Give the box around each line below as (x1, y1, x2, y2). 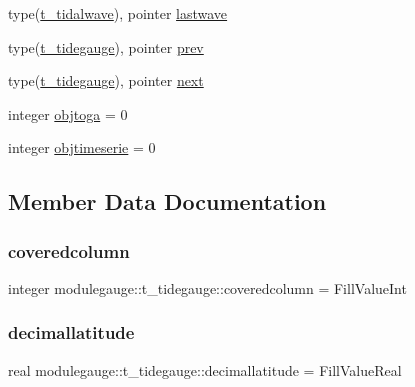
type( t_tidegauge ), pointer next (8, 70, 204, 91)
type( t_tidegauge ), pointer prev (8, 36, 204, 57)
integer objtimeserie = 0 (8, 137, 156, 158)
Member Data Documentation (8, 186, 327, 217)
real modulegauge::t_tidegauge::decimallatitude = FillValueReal (8, 359, 402, 380)
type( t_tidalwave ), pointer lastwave (8, 3, 228, 23)
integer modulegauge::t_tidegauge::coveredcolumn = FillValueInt (8, 277, 407, 298)
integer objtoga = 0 (8, 103, 128, 124)
